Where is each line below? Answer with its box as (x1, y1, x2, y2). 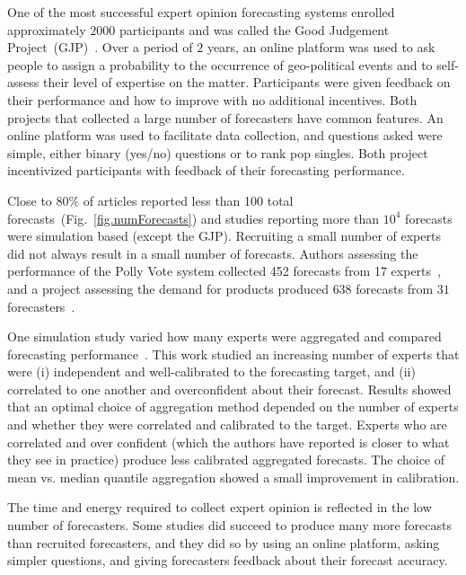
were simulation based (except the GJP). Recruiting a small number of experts (7, 226, 441, 245)
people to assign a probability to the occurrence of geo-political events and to (7, 55, 433, 74)
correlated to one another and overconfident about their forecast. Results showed (7, 379, 452, 398)
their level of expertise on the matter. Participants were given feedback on (42, 73, 451, 92)
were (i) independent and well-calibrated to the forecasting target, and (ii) (7, 362, 416, 381)
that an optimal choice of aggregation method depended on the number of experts (7, 397, 459, 416)
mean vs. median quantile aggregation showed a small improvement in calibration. (7, 467, 460, 486)
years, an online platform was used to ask (207, 38, 435, 57)
